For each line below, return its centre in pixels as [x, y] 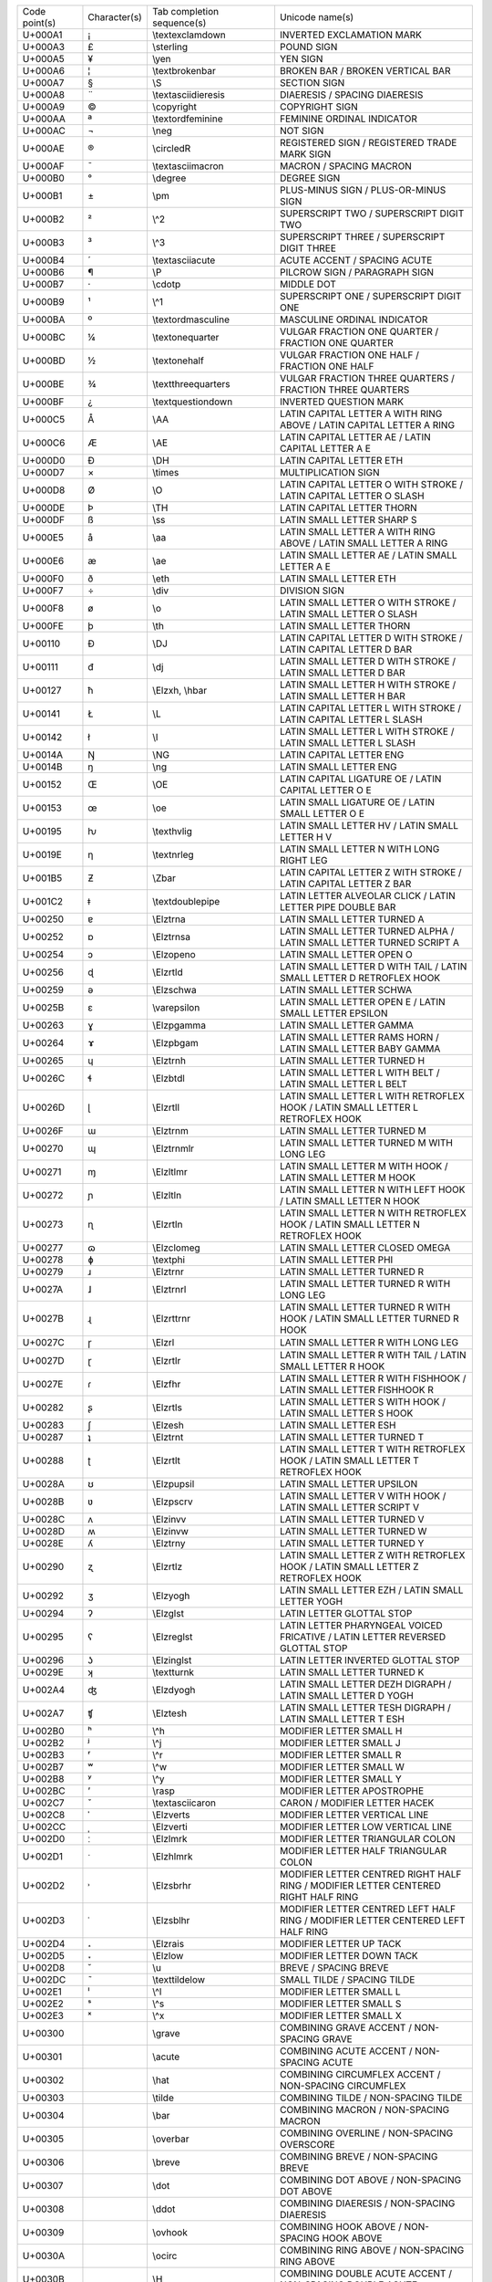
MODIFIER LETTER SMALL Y [341, 1779]
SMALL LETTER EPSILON [333, 1013]
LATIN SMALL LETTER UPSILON [348, 1484]
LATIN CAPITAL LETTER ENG [342, 755]
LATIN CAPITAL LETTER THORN [348, 508]
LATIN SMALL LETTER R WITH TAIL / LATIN [373, 1355]
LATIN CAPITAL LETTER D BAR [346, 649]
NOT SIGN [302, 131]
